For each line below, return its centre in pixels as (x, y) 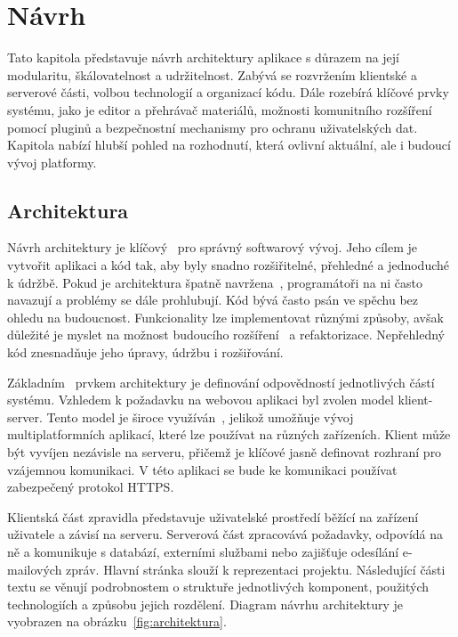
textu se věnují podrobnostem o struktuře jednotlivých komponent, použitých (218, 587)
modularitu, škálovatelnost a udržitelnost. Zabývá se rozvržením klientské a (212, 74)
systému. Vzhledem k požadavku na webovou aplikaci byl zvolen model (201, 400)
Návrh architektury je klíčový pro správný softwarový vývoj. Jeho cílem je (213, 247)
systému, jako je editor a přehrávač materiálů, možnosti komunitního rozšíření (220, 109)
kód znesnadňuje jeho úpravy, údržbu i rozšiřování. (145, 352)
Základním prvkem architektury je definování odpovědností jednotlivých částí (221, 382)
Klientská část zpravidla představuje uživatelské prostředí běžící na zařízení (213, 516)
